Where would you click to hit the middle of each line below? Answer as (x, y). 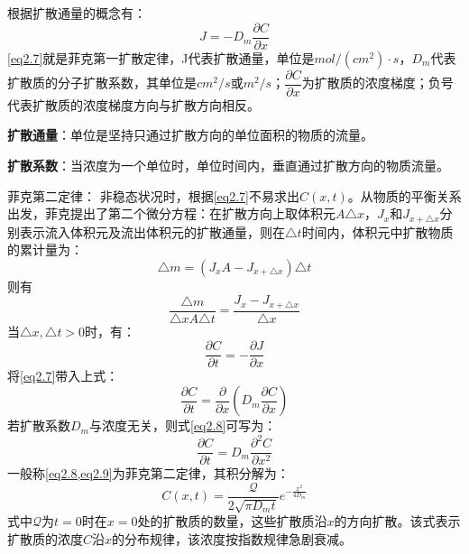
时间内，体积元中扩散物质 (377, 231)
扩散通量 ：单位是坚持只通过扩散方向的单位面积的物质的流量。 (190, 135)
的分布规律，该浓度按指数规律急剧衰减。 (232, 538)
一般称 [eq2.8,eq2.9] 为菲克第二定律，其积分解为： (148, 473)
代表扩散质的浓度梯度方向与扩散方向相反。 (133, 104)
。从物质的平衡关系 (405, 195)
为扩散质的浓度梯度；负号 (377, 83)
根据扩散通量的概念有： (77, 13)
